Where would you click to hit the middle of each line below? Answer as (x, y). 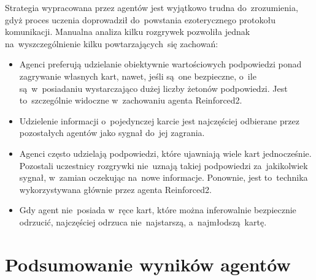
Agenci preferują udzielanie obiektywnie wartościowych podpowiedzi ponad (160, 64)
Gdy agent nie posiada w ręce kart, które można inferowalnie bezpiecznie (158, 210)
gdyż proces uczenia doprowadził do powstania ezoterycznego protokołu (140, 19)
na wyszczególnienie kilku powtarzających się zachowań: (112, 43)
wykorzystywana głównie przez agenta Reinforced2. (115, 189)
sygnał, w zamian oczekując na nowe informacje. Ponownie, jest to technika (164, 177)
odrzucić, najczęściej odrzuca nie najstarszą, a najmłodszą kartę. (143, 221)
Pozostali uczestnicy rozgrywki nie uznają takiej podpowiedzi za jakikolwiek (164, 165)
